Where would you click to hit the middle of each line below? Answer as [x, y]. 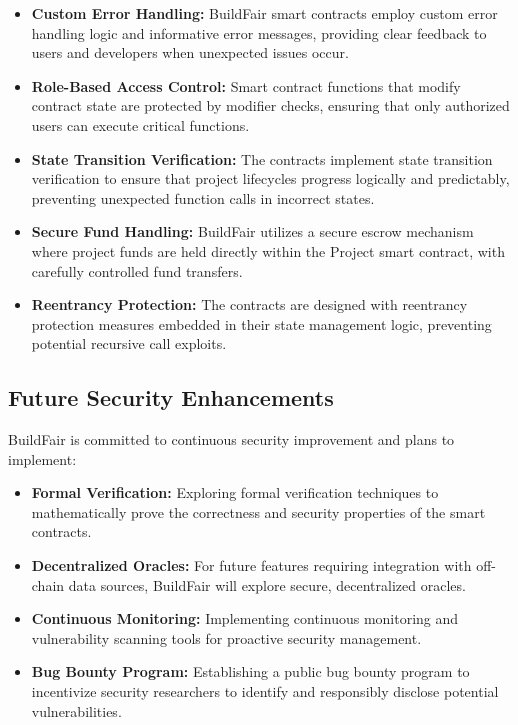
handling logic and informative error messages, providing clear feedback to [259, 32]
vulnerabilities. [76, 710]
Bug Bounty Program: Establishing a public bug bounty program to [250, 671]
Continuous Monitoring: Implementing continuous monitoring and [245, 618]
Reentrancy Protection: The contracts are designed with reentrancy [249, 304]
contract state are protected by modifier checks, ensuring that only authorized [270, 105]
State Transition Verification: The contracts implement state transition [262, 158]
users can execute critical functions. [140, 124]
